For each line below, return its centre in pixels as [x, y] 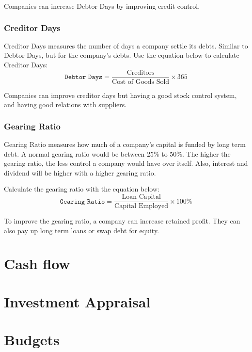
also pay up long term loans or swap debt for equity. [82, 230]
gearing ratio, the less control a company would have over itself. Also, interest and [126, 163]
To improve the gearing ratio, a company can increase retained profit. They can [122, 221]
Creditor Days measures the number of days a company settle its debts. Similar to [126, 45]
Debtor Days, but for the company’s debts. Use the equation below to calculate [122, 55]
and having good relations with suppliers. [65, 104]
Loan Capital [141, 197]
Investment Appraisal [77, 301]
